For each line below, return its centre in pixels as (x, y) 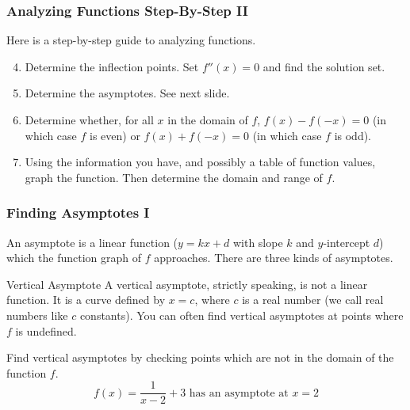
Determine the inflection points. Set (112, 66)
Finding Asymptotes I (78, 213)
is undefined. (46, 330)
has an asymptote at (239, 393)
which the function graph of (74, 258)
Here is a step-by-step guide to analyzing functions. (131, 40)
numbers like (37, 315)
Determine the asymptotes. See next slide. (127, 93)
